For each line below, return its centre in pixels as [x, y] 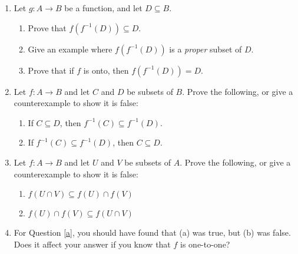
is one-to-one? [205, 244]
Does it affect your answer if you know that [92, 244]
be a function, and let [103, 8]
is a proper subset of [206, 49]
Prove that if [51, 70]
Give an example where [70, 49]
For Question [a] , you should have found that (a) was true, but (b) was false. [152, 232]
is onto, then [106, 70]
